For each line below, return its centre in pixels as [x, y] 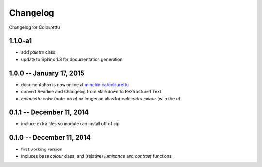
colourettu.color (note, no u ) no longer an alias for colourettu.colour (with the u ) [101, 98]
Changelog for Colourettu [34, 27]
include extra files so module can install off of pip [70, 124]
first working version [42, 149]
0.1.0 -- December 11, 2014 [50, 138]
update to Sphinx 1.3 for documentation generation [72, 59]
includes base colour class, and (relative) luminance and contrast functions [96, 156]
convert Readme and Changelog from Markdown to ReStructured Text [91, 92]
